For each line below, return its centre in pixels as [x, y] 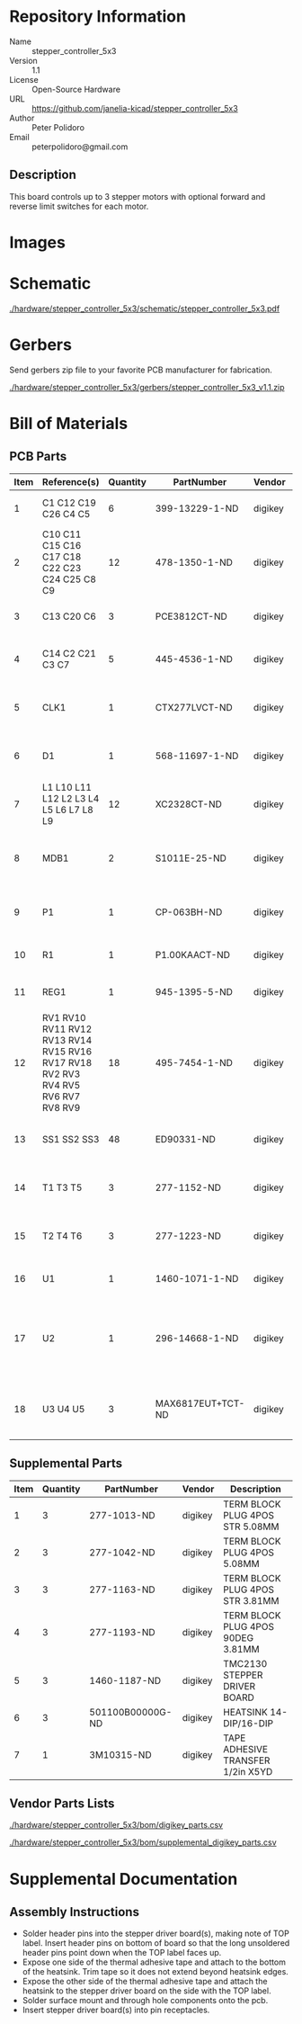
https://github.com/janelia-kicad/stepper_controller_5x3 [135, 108]
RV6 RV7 [61, 1097]
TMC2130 [245, 1663]
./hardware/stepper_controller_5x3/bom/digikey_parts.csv [116, 1825]
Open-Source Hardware [76, 89]
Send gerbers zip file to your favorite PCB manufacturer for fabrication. [141, 370]
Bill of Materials [69, 424]
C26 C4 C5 [66, 514]
